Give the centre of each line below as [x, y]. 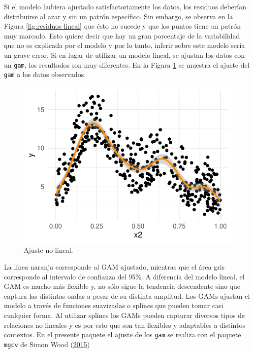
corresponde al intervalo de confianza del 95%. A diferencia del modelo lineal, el [124, 276]
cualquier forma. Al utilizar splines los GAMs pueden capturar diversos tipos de [125, 315]
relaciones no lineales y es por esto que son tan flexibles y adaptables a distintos [125, 325]
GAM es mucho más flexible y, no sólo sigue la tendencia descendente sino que [122, 286]
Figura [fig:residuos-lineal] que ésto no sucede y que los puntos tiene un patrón [123, 26]
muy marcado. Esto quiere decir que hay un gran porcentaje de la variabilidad [122, 35]
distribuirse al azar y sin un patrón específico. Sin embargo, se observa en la [119, 16]
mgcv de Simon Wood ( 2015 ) [47, 344]
